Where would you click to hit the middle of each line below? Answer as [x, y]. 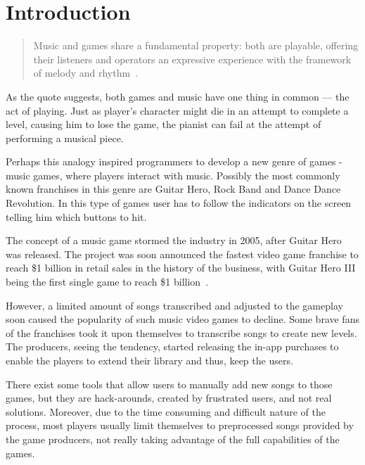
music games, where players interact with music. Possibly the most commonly [173, 175]
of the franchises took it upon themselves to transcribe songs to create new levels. [181, 332]
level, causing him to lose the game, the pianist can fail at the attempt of [164, 124]
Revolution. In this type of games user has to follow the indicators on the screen [179, 203]
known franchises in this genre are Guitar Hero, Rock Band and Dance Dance [173, 189]
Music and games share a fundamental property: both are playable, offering [196, 45]
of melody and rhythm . [86, 73]
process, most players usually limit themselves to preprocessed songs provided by [180, 425]
